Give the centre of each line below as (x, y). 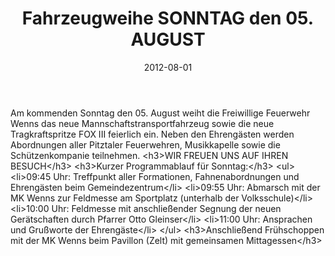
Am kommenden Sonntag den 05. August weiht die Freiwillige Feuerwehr (160, 113)
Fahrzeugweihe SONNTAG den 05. (168, 18)
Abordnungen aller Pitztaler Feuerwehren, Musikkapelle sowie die (145, 144)
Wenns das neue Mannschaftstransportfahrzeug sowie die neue (142, 123)
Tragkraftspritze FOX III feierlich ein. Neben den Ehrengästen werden (152, 134)
